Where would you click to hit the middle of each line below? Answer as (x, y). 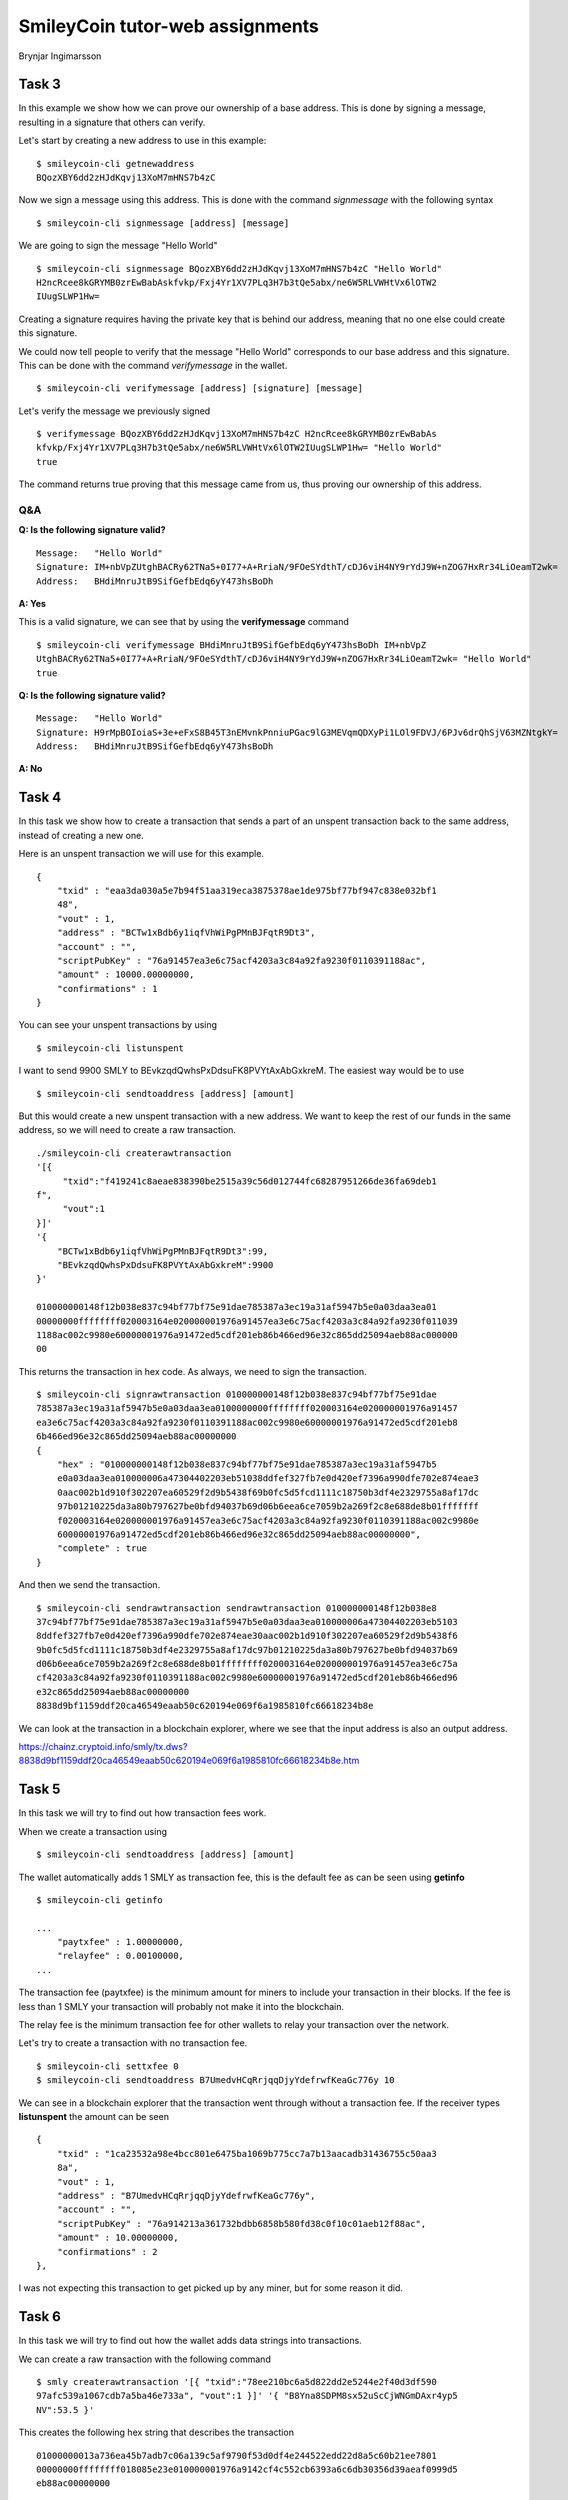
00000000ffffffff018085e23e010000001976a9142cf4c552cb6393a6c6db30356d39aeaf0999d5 (247, 2469)
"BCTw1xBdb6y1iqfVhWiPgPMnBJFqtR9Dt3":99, (162, 1251)
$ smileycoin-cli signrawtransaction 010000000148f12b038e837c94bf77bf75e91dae (236, 1394)
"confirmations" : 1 (107, 988)
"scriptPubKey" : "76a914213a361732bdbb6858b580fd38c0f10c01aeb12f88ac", (241, 2223)
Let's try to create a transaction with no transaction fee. (133, 2043)
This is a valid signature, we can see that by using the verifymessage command (184, 622)
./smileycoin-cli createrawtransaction (134, 1153)
